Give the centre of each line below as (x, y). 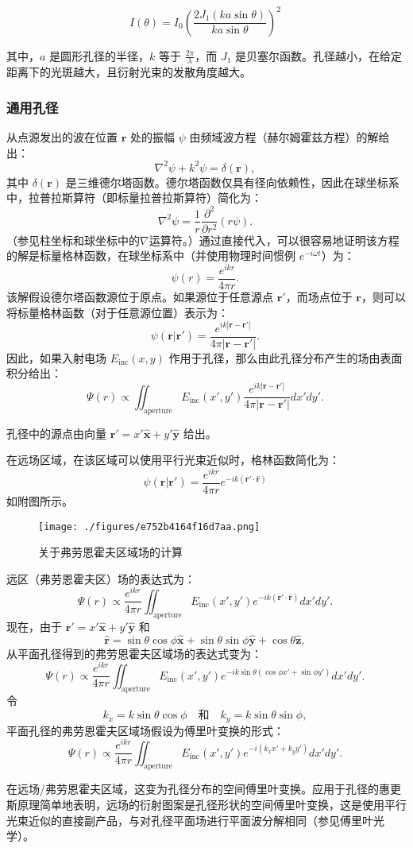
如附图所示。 (40, 500)
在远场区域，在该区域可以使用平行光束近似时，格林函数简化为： (173, 460)
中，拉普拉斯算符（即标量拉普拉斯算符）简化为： (134, 197)
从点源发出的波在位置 (62, 137)
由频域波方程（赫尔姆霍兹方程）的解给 (289, 137)
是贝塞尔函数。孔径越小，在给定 (319, 55)
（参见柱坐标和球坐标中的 (73, 240)
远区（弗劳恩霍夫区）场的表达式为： (101, 578)
